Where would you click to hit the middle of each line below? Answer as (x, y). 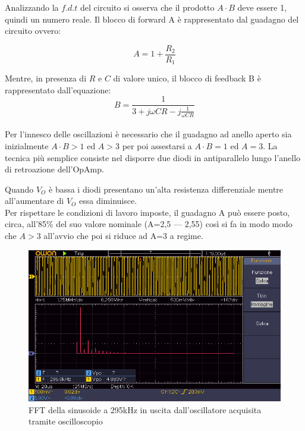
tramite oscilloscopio (66, 421)
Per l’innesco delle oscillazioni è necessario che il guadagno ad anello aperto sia (148, 134)
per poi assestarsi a (157, 145)
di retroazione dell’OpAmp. (54, 169)
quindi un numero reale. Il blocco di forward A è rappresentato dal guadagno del (152, 19)
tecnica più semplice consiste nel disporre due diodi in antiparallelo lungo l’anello (153, 157)
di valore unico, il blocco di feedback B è (187, 78)
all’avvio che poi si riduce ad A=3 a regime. (123, 236)
